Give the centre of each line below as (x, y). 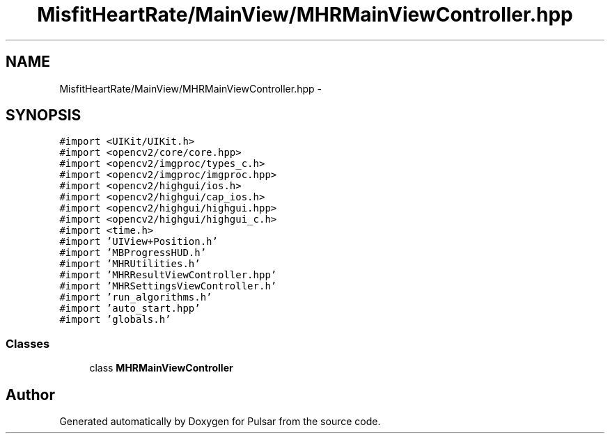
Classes (28, 343)
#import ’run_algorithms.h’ (136, 297)
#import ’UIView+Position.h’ (139, 242)
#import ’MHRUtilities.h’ (130, 264)
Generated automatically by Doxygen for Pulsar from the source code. (220, 422)
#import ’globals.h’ (115, 320)
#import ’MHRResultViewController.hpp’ (168, 275)
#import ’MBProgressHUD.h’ (133, 253)
